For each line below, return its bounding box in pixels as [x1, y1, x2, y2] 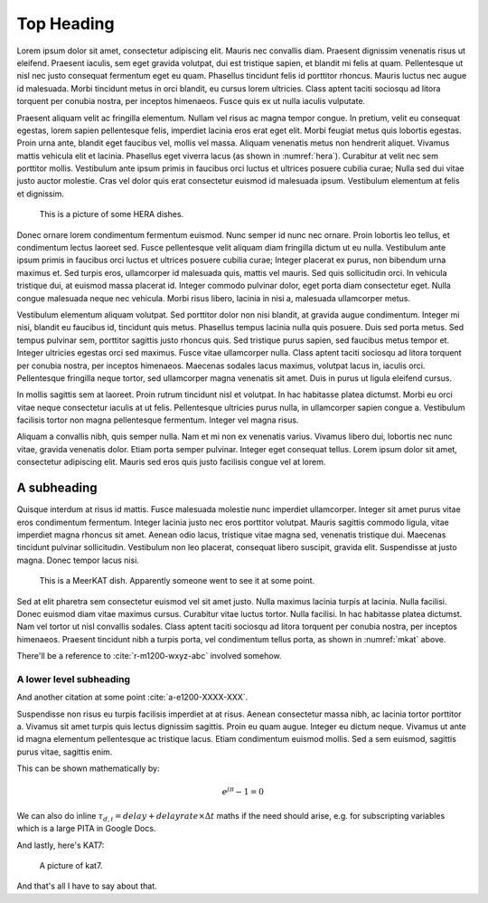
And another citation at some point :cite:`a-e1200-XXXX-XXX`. [16, 692, 249, 703]
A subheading [16, 480, 98, 496]
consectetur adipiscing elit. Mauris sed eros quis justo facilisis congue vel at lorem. [16, 457, 326, 468]
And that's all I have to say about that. [16, 880, 157, 891]
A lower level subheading [16, 672, 131, 685]
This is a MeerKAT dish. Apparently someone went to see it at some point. [39, 575, 315, 586]
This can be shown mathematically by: [16, 763, 160, 774]
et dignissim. [16, 188, 65, 199]
